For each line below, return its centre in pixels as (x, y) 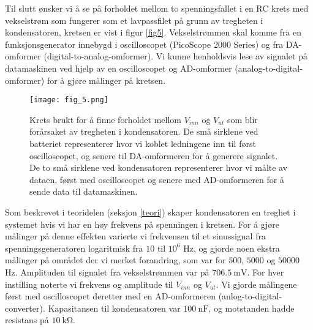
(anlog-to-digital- (250, 296)
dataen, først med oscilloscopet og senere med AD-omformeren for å (157, 179)
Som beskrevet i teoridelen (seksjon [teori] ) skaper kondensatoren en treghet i (150, 212)
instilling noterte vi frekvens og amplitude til (89, 284)
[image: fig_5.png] (69, 100)
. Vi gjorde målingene (256, 284)
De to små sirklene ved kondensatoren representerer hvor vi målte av (159, 167)
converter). (25, 308)
